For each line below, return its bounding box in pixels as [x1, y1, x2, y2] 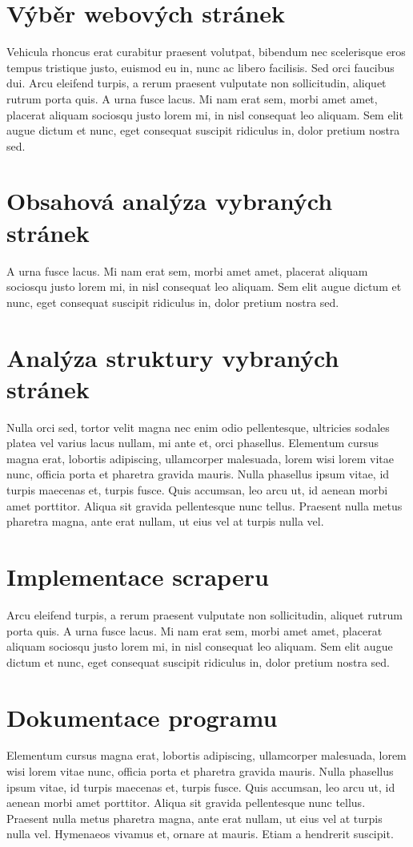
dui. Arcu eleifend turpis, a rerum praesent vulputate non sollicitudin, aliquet [6, 75, 387, 91]
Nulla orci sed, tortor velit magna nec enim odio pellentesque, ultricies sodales [6, 418, 390, 435]
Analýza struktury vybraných [6, 341, 339, 373]
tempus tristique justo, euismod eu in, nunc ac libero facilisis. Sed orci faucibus [6, 58, 395, 75]
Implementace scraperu [6, 560, 269, 593]
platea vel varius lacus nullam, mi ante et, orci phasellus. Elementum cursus [6, 434, 379, 451]
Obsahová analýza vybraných [6, 184, 333, 217]
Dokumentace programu [6, 700, 278, 733]
